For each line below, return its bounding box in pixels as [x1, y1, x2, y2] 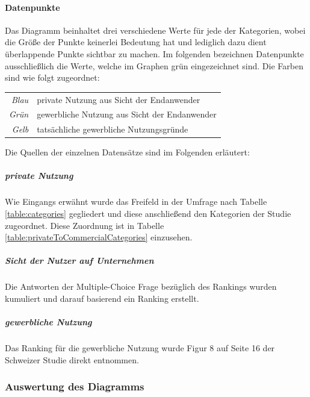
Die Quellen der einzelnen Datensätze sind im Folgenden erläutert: [5, 146, 250, 158]
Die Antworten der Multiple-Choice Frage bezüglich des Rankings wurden [5, 280, 277, 293]
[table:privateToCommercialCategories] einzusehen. [5, 231, 193, 243]
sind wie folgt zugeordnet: [5, 71, 100, 84]
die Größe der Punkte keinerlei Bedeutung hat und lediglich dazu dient [5, 36, 267, 48]
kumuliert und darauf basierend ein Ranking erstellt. [5, 292, 199, 304]
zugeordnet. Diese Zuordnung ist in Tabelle [5, 219, 164, 231]
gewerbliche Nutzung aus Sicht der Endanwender [37, 108, 217, 120]
